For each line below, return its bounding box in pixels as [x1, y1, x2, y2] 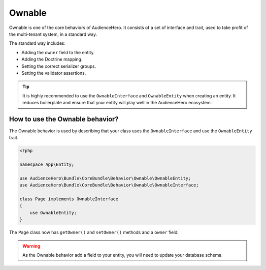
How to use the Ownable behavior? [9, 115, 119, 123]
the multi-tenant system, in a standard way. [9, 31, 97, 37]
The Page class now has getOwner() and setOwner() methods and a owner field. [9, 229, 179, 236]
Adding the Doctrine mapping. [21, 57, 83, 62]
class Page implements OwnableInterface [19, 196, 118, 202]
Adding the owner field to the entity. [21, 49, 95, 55]
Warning [22, 243, 40, 249]
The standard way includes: [9, 40, 66, 46]
